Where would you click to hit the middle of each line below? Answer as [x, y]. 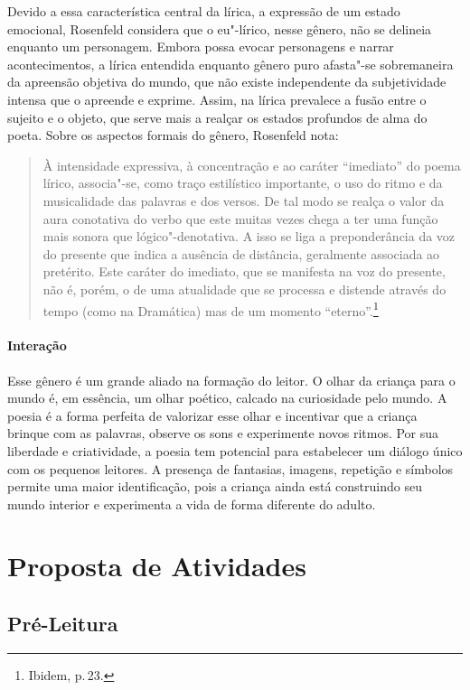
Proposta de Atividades [157, 566]
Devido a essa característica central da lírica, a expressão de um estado [204, 11]
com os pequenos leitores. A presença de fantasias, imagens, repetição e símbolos [230, 468]
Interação [37, 345]
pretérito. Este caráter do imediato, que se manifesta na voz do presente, [244, 271]
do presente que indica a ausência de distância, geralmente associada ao [241, 253]
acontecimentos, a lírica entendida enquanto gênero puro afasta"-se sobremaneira [230, 64]
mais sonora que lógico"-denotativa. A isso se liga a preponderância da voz [249, 236]
